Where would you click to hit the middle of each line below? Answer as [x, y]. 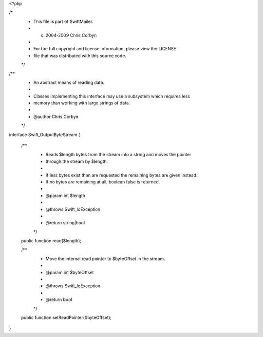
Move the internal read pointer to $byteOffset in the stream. [105, 258]
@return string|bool [65, 223]
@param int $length [65, 196]
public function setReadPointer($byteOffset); [66, 317]
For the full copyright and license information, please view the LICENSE [105, 49]
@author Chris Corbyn [56, 117]
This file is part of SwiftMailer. [63, 21]
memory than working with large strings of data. [82, 103]
